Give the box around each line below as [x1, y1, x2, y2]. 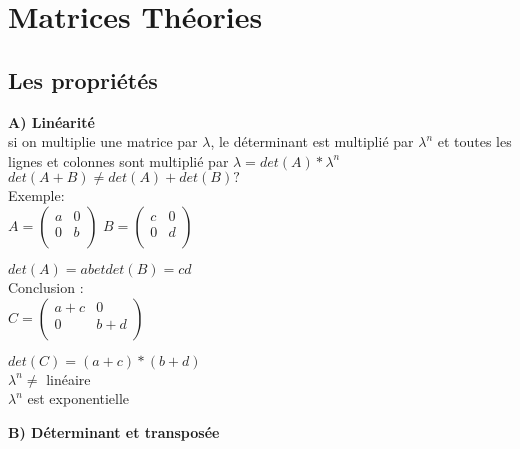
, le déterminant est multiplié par [210, 131, 414, 152]
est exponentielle [27, 388, 130, 409]
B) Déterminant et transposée [8, 421, 220, 442]
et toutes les [437, 131, 512, 152]
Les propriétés [8, 64, 158, 95]
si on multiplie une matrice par [8, 131, 198, 152]
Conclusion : [8, 276, 84, 297]
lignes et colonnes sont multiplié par [8, 150, 229, 171]
